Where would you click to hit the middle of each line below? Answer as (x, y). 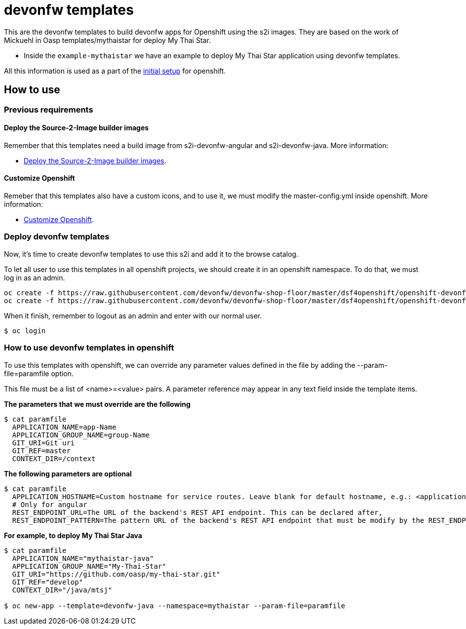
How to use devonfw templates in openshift (89, 348)
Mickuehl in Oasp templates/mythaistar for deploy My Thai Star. (107, 40)
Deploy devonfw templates (57, 237)
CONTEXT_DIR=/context (54, 458)
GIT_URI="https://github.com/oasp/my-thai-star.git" (116, 574)
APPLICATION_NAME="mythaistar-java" (83, 558)
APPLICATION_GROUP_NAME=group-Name (81, 435)
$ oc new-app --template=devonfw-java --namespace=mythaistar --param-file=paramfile (175, 606)
